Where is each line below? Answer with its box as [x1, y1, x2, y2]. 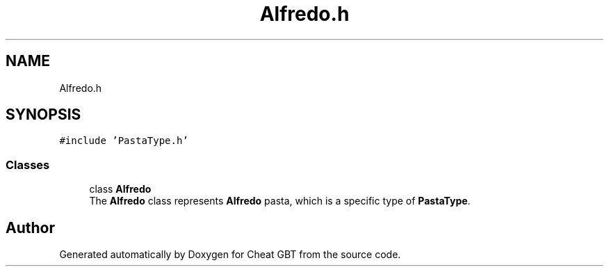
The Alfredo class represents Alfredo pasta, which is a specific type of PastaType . [89, 195, 471, 207]
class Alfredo [89, 183, 152, 195]
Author [6, 218, 55, 237]
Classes [6, 157, 50, 172]
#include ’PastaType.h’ [59, 135, 188, 147]
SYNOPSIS [6, 106, 81, 124]
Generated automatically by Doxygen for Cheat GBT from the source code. [59, 248, 401, 261]
